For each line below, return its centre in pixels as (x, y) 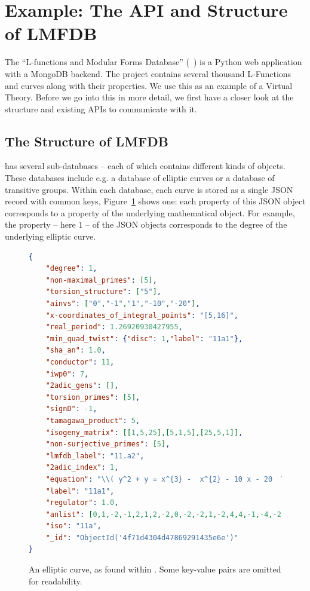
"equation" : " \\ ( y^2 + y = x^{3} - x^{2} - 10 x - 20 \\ (168, 479)
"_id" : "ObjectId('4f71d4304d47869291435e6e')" (142, 538)
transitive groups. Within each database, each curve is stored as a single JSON (149, 189)
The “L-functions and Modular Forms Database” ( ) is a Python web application (154, 62)
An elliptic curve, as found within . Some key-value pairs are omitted (155, 569)
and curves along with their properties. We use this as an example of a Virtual (149, 85)
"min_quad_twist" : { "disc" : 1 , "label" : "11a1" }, (144, 339)
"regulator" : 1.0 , (82, 503)
